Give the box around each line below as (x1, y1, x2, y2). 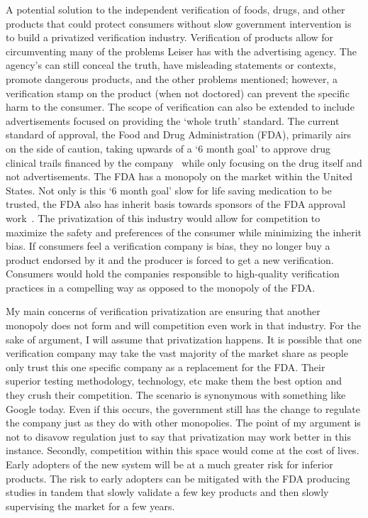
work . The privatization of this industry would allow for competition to (6, 210, 320, 225)
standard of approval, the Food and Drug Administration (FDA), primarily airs (6, 127, 352, 142)
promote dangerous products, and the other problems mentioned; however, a (6, 71, 338, 86)
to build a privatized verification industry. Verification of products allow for (6, 30, 334, 45)
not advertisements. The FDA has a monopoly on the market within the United (6, 169, 353, 184)
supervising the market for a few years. (6, 498, 175, 513)
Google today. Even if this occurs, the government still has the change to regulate (6, 401, 361, 416)
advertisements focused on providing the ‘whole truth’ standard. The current (6, 113, 340, 128)
